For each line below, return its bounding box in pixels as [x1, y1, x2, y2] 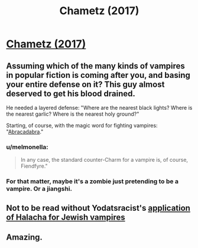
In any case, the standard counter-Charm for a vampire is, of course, [20, 156, 188, 164]
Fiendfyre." [20, 162, 48, 169]
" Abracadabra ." [6, 128, 44, 135]
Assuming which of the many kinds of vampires [6, 61, 185, 71]
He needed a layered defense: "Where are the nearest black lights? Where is [6, 105, 193, 111]
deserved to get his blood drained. [6, 89, 136, 99]
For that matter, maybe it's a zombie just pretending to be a [6, 177, 179, 185]
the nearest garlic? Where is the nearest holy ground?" [6, 110, 139, 118]
